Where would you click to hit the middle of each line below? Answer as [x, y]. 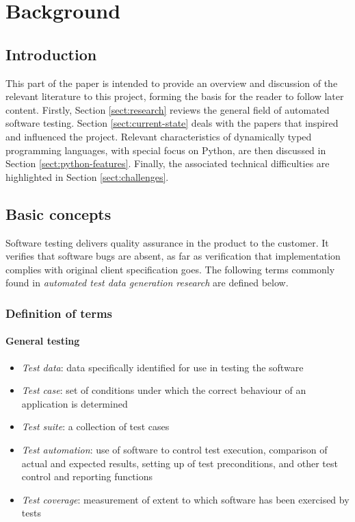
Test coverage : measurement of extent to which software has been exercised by [185, 499]
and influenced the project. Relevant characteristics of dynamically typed [159, 136]
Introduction [51, 54]
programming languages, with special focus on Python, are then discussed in [166, 150]
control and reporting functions [87, 476]
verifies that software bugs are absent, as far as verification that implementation [173, 256]
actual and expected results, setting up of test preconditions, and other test [180, 463]
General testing [43, 341]
